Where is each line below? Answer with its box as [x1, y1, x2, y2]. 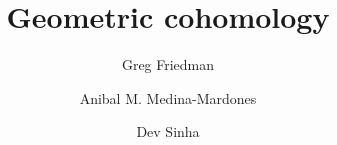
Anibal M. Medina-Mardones [79, 87, 257, 108]
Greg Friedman [121, 54, 215, 75]
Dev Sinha [136, 121, 200, 142]
